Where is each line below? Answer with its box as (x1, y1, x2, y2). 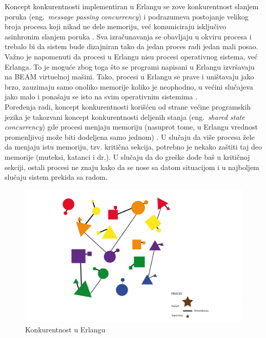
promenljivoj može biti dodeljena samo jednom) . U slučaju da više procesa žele (5, 131, 255, 142)
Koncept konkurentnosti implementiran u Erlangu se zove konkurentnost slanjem (5, 1, 259, 11)
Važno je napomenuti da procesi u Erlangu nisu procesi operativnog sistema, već (5, 51, 258, 61)
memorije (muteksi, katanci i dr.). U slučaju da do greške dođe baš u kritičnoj (5, 151, 250, 162)
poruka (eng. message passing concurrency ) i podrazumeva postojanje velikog (5, 11, 249, 22)
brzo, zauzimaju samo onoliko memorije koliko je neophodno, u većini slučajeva (5, 81, 253, 92)
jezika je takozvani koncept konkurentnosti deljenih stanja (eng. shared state (5, 111, 245, 122)
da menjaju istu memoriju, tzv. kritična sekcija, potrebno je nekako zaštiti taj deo (5, 141, 262, 152)
